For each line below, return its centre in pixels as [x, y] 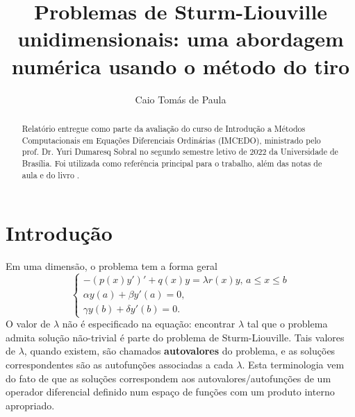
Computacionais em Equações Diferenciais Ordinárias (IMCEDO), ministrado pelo [171, 140]
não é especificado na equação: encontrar [149, 324]
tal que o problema [287, 324]
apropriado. [30, 405]
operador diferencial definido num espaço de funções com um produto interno [170, 392]
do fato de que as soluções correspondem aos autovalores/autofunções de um [168, 378]
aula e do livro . [51, 175]
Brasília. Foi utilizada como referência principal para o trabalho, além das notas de [172, 163]
